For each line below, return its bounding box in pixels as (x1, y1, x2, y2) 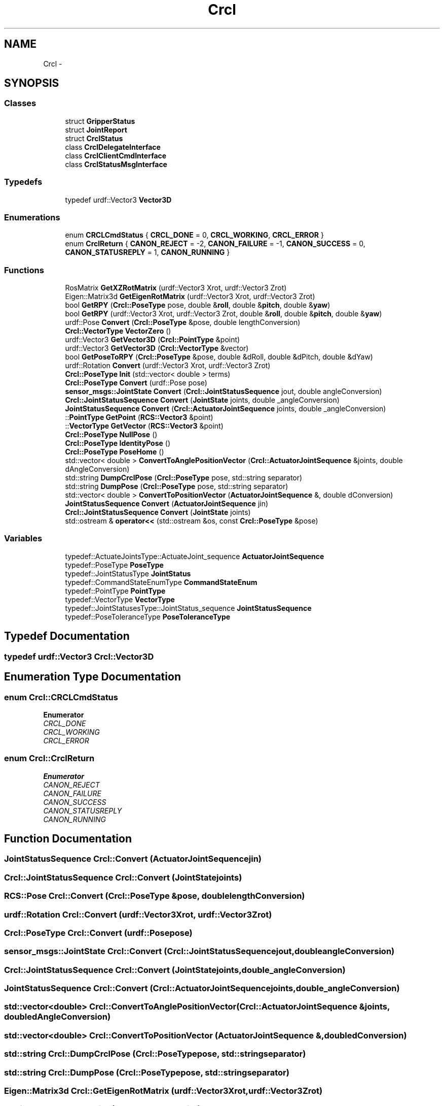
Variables (4, 533, 43, 544)
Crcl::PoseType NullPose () (65, 430, 158, 439)
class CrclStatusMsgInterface (65, 159, 167, 169)
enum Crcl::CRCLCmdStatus (4, 692, 118, 702)
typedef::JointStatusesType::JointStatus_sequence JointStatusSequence (65, 603, 312, 612)
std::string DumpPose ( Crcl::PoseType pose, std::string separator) (65, 482, 288, 491)
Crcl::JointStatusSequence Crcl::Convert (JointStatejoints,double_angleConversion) (4, 964, 346, 975)
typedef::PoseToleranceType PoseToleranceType (65, 612, 231, 621)
